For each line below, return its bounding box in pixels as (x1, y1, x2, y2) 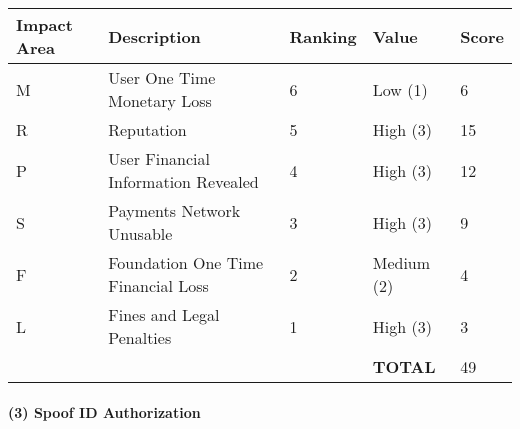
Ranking (289, 24, 357, 48)
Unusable (108, 222, 173, 245)
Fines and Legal (108, 303, 220, 326)
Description (108, 24, 201, 48)
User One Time (108, 66, 216, 89)
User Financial (108, 147, 210, 170)
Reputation (108, 118, 187, 141)
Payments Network (108, 199, 241, 222)
